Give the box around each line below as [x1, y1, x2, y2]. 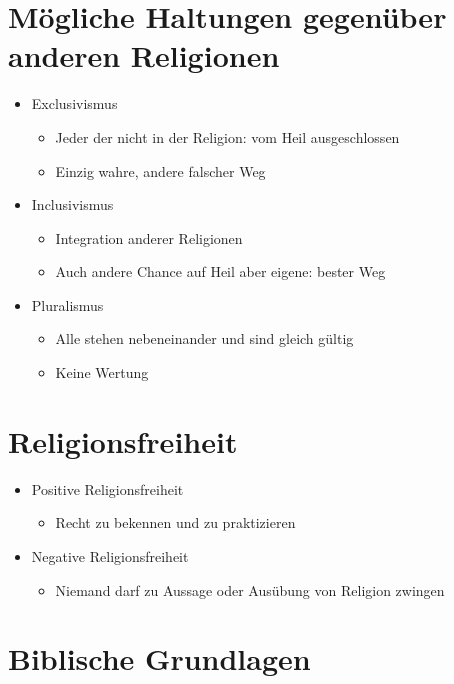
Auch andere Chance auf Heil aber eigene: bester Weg [55, 261, 386, 282]
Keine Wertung [55, 362, 149, 383]
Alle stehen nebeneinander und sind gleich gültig [55, 328, 354, 349]
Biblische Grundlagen [8, 638, 311, 679]
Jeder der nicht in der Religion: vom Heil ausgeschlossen [55, 126, 400, 147]
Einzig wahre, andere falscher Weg [55, 160, 266, 181]
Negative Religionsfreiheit [31, 545, 189, 566]
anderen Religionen [8, 35, 280, 76]
